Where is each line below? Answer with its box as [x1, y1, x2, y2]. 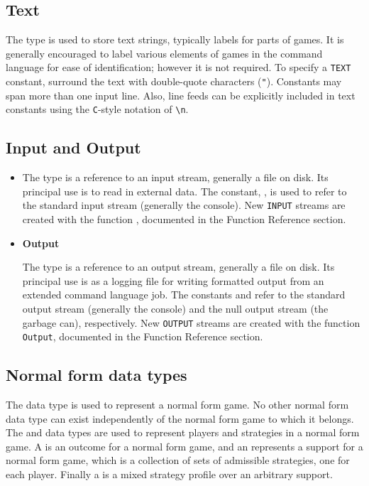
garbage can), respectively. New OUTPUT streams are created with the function [22, 315, 360, 330]
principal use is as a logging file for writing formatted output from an [22, 273, 324, 288]
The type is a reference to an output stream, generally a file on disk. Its [22, 259, 335, 274]
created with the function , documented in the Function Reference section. [22, 212, 346, 226]
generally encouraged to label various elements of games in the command [6, 45, 323, 60]
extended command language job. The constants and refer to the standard [22, 287, 346, 302]
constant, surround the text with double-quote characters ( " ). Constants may [6, 74, 342, 89]
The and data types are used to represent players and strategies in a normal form [6, 425, 360, 440]
